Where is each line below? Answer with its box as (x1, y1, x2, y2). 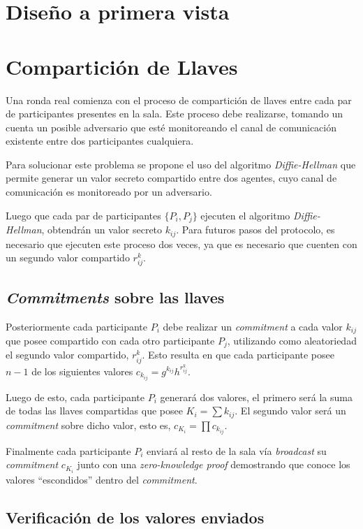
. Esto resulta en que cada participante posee (142, 347, 334, 362)
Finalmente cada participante (6, 443, 131, 458)
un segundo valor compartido (6, 250, 130, 265)
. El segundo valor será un (235, 403, 346, 418)
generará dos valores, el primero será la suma (160, 389, 353, 404)
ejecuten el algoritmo (200, 208, 290, 222)
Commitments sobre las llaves (6, 286, 225, 307)
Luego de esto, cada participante (6, 389, 145, 404)
